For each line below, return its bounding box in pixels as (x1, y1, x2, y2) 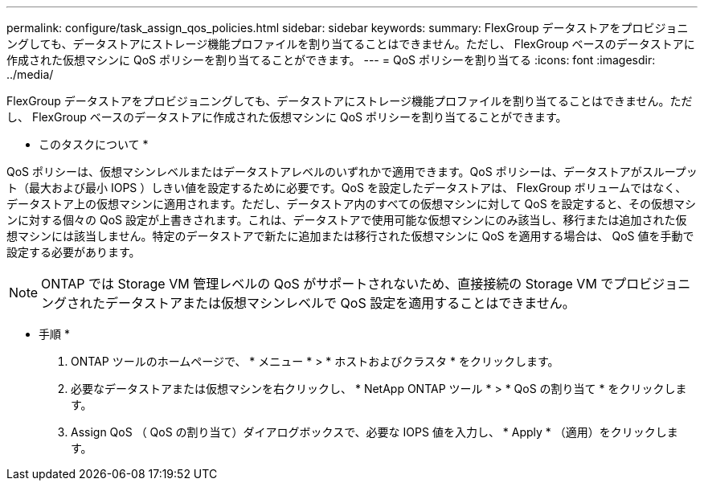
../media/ (6, 68, 54, 81)
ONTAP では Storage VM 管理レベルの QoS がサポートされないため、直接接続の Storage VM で (41, 276, 614, 292)
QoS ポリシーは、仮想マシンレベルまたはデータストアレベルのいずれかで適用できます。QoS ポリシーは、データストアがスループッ (6, 165, 698, 178)
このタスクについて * (39, 137, 149, 151)
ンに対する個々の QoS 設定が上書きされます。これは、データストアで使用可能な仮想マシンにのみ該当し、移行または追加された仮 (6, 213, 687, 227)
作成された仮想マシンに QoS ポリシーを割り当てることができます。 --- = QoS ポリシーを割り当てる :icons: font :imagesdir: (6, 53, 656, 67)
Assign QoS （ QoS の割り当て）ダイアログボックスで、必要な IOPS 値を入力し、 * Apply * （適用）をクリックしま (71, 425, 678, 439)
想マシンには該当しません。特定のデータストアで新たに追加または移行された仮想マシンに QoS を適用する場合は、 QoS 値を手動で (6, 229, 694, 243)
